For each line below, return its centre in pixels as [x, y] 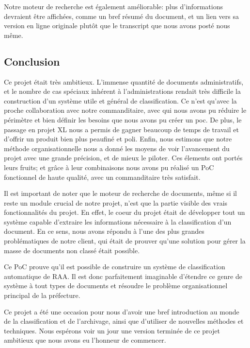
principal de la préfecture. [42, 295]
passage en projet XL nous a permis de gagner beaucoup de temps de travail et [121, 129]
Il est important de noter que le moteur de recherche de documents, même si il [121, 193]
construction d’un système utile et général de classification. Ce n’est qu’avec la [120, 100]
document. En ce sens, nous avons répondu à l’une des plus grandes [104, 231]
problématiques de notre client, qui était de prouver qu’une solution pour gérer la [125, 241]
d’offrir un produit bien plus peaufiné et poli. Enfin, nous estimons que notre [118, 139]
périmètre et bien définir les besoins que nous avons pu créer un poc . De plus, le [123, 119]
